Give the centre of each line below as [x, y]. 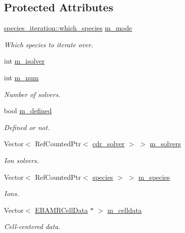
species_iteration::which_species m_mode [68, 28]
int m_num [21, 77]
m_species [154, 177]
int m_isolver [24, 61]
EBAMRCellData [61, 210]
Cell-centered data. [32, 226]
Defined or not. [27, 127]
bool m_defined [28, 111]
